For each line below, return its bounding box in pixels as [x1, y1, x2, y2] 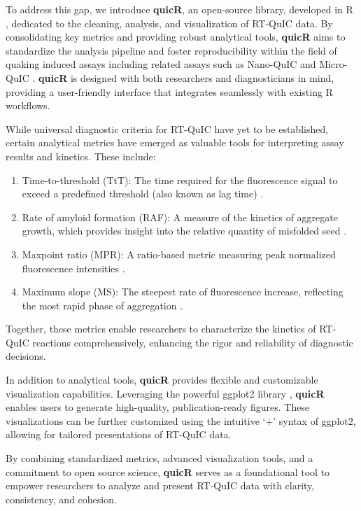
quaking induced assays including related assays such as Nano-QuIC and [6, 57, 316, 71]
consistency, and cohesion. [6, 491, 117, 506]
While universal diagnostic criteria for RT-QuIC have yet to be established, [6, 121, 329, 136]
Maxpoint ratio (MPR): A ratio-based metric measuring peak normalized [22, 246, 336, 261]
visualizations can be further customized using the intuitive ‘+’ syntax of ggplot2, [6, 413, 356, 428]
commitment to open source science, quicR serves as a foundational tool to [6, 464, 330, 479]
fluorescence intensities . [22, 260, 125, 275]
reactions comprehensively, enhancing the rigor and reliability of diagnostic [32, 335, 353, 349]
